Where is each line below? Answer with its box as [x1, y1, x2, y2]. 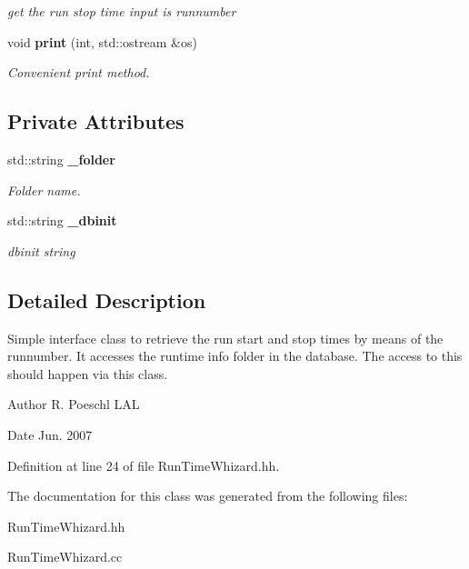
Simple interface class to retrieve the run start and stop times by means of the [7, 328, 444, 347]
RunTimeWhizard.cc [7, 547, 123, 566]
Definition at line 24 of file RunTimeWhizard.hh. [7, 455, 280, 474]
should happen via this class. [7, 364, 168, 383]
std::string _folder [7, 149, 115, 168]
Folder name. [7, 180, 81, 199]
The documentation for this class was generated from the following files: [7, 486, 408, 505]
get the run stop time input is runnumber [7, 2, 236, 20]
